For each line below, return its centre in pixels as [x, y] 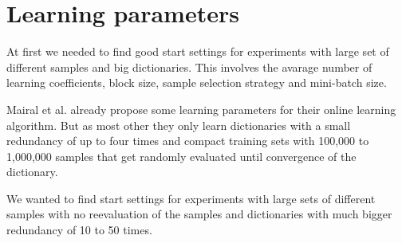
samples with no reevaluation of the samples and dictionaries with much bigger [199, 214]
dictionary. [32, 172]
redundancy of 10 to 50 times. [79, 230]
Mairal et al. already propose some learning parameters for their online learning [201, 109]
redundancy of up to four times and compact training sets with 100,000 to [188, 141]
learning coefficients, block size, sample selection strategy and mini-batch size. [197, 82]
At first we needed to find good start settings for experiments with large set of [198, 51]
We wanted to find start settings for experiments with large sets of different [191, 198]
